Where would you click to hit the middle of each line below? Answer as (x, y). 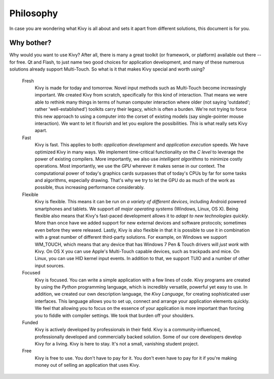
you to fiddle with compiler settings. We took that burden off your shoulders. (115, 315)
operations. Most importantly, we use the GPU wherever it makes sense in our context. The (130, 166)
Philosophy (34, 13)
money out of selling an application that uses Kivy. (87, 365)
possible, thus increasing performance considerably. (90, 187)
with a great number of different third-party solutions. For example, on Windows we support (131, 237)
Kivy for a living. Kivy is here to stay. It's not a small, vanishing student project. (117, 344)
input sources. (50, 265)
